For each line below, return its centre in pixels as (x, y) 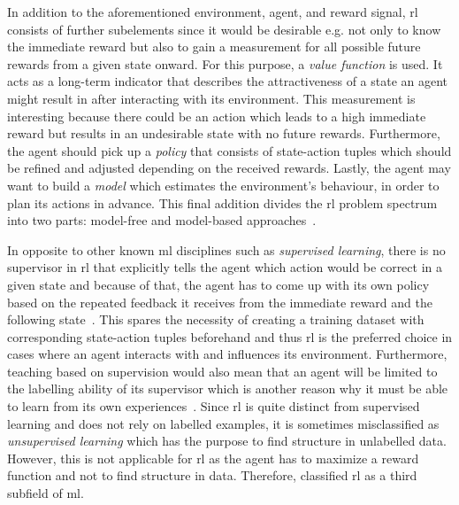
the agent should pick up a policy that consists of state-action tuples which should (229, 150)
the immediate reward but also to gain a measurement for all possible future (214, 47)
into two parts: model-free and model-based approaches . (162, 220)
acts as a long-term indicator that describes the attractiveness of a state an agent (228, 81)
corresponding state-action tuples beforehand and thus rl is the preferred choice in (230, 336)
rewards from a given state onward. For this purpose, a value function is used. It (225, 63)
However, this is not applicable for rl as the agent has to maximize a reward (213, 458)
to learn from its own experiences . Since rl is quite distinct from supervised (214, 406)
